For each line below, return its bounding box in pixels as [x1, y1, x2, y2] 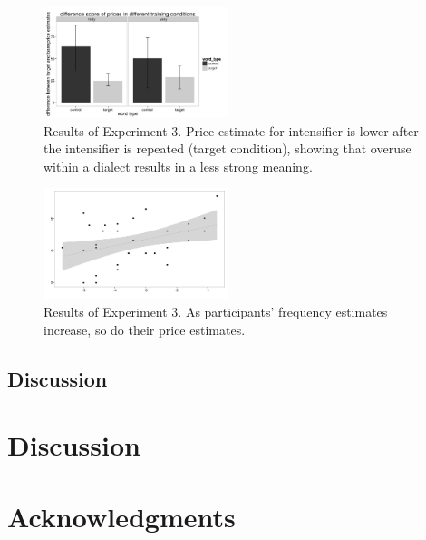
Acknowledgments [7, 497, 236, 535]
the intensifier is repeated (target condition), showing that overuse [44, 139, 411, 158]
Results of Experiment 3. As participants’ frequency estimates [44, 302, 388, 320]
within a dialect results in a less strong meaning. [44, 156, 313, 175]
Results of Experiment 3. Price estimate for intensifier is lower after [44, 121, 419, 140]
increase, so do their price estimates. [44, 319, 246, 339]
